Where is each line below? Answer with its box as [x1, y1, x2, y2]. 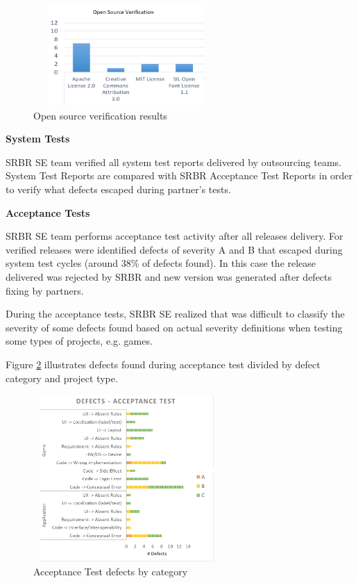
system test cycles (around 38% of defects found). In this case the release [6, 256, 316, 270]
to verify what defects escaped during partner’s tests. [6, 181, 231, 196]
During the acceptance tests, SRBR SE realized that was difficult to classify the [6, 306, 345, 321]
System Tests [6, 131, 70, 146]
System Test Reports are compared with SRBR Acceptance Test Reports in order [6, 168, 353, 183]
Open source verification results [33, 108, 167, 122]
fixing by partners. [6, 283, 84, 297]
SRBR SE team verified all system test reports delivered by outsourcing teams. [6, 154, 342, 169]
